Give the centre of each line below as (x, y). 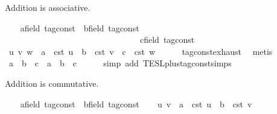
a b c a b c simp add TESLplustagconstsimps (120, 63)
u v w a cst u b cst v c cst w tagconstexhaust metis (141, 51)
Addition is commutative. (52, 83)
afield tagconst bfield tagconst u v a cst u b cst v (136, 103)
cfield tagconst (167, 40)
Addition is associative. (48, 7)
